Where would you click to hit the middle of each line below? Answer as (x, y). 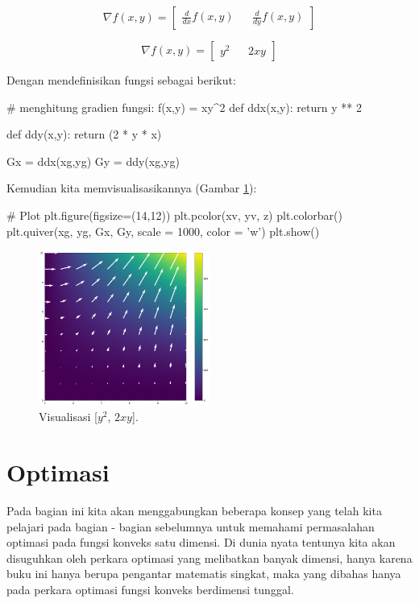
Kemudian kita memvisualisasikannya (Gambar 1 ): (132, 188)
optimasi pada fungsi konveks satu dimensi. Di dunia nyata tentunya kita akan (201, 542)
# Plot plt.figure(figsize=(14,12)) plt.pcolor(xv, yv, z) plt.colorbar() (175, 215)
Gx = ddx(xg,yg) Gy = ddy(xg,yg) (93, 161)
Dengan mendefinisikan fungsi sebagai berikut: (121, 80)
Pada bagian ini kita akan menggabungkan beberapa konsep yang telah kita (194, 511)
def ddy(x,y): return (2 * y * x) (84, 134)
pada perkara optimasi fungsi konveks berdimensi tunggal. (150, 590)
